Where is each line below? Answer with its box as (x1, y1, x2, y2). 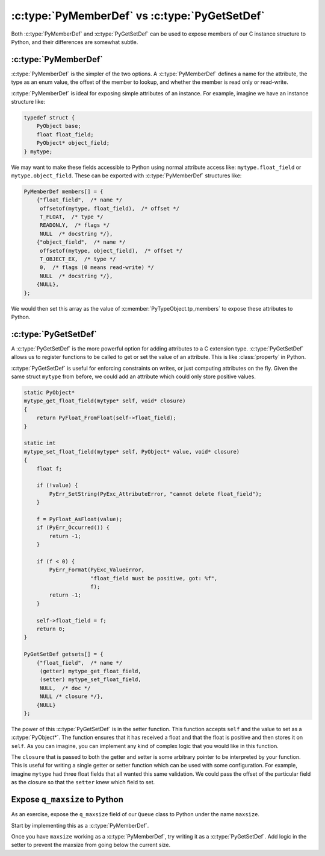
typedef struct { (23, 115, 75, 121)
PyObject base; (36, 122, 81, 130)
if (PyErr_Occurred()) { (36, 524, 110, 531)
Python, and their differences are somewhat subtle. (11, 38, 138, 45)
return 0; (36, 625, 66, 632)
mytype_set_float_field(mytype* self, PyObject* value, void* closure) (23, 448, 240, 455)
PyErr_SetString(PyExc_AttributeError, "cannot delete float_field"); (49, 490, 262, 497)
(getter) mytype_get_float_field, (39, 667, 141, 674)
